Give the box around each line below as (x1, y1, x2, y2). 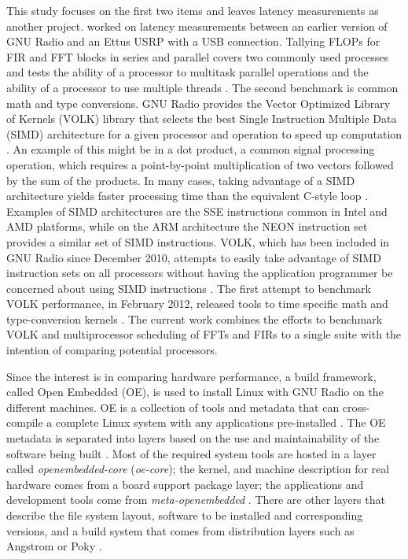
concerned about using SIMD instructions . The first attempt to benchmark (6, 279, 371, 296)
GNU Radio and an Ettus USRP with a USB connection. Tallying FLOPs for (6, 33, 380, 50)
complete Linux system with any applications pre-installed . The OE (55, 414, 386, 431)
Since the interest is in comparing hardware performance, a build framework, (6, 368, 377, 384)
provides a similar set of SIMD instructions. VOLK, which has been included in (6, 233, 390, 250)
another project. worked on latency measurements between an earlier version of (6, 17, 388, 34)
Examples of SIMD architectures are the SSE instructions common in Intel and (6, 202, 388, 219)
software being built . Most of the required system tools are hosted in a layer (6, 445, 377, 461)
